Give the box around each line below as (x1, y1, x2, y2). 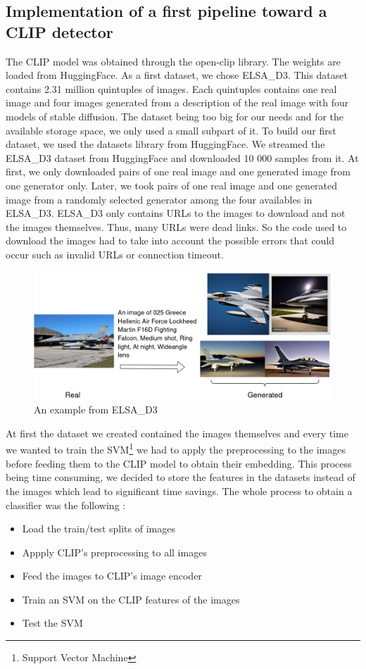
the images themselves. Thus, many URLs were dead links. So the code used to (6, 219, 347, 234)
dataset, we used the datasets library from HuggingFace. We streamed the (6, 137, 325, 151)
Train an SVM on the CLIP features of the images (22, 592, 240, 606)
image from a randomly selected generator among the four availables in (6, 192, 313, 206)
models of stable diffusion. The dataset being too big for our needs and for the (6, 108, 344, 123)
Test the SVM (22, 615, 83, 630)
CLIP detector (6, 20, 113, 42)
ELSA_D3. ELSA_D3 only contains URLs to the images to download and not (6, 206, 346, 220)
